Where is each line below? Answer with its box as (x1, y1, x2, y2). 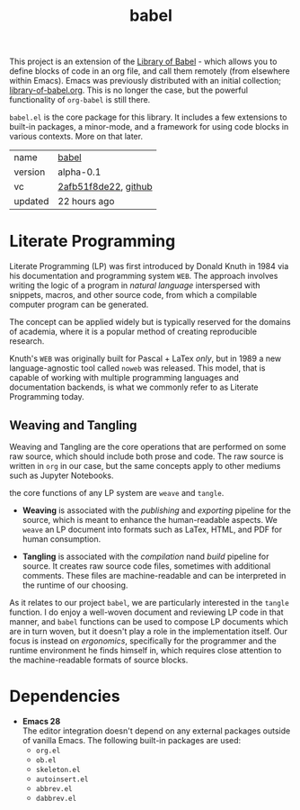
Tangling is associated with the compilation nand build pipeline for (22, 551, 269, 562)
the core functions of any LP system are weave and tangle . (9, 487, 225, 498)
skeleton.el (35, 765, 81, 774)
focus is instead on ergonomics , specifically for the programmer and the (9, 635, 277, 646)
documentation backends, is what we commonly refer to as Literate (9, 382, 259, 392)
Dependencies (9, 686, 120, 706)
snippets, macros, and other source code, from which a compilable (9, 290, 258, 301)
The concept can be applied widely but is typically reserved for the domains (9, 317, 291, 328)
